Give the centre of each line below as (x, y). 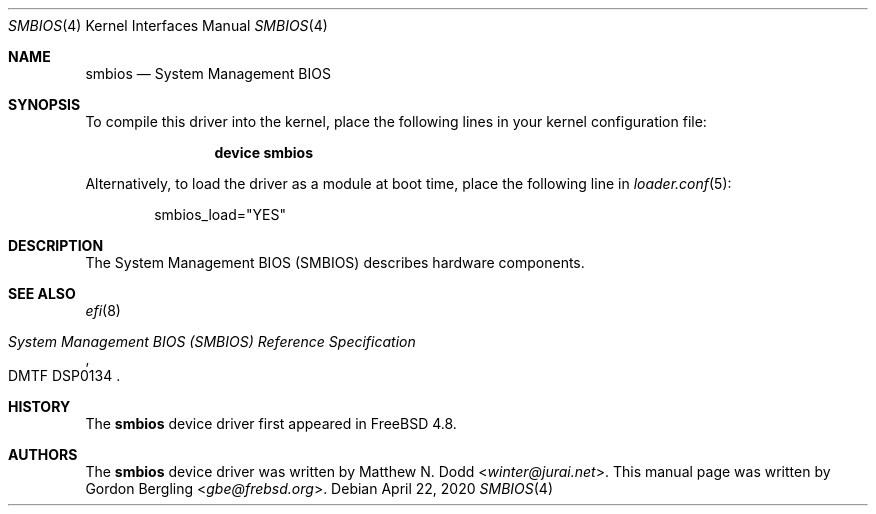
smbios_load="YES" (220, 214)
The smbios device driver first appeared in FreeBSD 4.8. (271, 423)
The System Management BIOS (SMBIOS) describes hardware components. (335, 262)
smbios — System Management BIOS (208, 73)
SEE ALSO (42, 293)
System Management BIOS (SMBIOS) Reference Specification (212, 341)
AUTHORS (43, 454)
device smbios (264, 152)
